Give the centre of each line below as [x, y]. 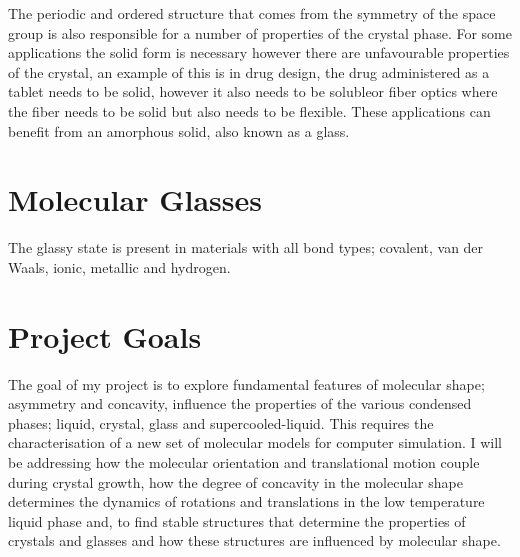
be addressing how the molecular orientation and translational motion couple [244, 461]
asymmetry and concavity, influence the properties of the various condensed [240, 403]
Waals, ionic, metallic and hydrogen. [119, 266]
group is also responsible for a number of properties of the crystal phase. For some [260, 32]
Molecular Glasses [135, 199]
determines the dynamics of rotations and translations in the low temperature [246, 501]
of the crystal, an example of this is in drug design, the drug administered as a [249, 71]
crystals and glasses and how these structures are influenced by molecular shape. [254, 540]
